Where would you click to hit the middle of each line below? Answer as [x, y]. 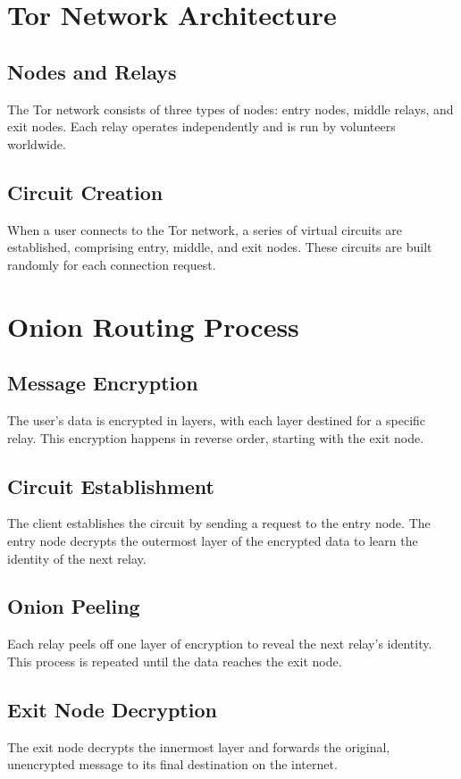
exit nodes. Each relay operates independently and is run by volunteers [201, 126]
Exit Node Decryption [112, 709]
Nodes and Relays [92, 71]
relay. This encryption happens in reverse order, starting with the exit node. [216, 437]
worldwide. [37, 143]
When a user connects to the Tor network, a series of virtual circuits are [205, 229]
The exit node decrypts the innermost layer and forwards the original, [199, 746]
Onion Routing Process [153, 326]
